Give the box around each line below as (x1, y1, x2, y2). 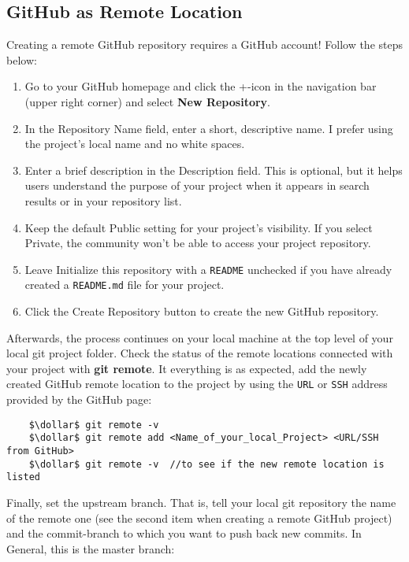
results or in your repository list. (24, 192, 182, 209)
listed (6, 471, 40, 483)
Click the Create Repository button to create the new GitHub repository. (24, 303, 379, 320)
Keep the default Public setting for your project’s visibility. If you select (24, 219, 373, 235)
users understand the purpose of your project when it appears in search (24, 177, 370, 194)
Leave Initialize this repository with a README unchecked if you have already (24, 261, 392, 277)
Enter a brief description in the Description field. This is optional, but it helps (24, 161, 403, 178)
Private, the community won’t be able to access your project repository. (24, 235, 371, 251)
